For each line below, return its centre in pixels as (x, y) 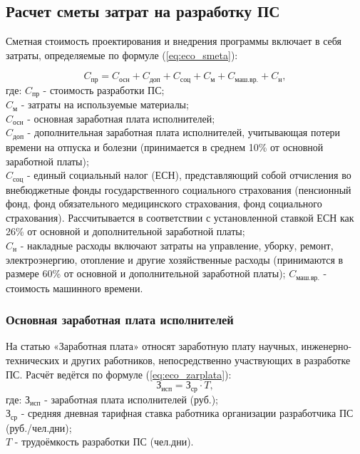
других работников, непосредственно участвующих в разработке (211, 360)
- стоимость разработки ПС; (104, 89)
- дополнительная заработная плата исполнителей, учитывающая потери (184, 132)
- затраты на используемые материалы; (105, 104)
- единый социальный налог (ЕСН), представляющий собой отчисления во (189, 175)
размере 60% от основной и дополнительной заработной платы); (146, 273)
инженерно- (326, 346)
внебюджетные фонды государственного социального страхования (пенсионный (179, 189)
